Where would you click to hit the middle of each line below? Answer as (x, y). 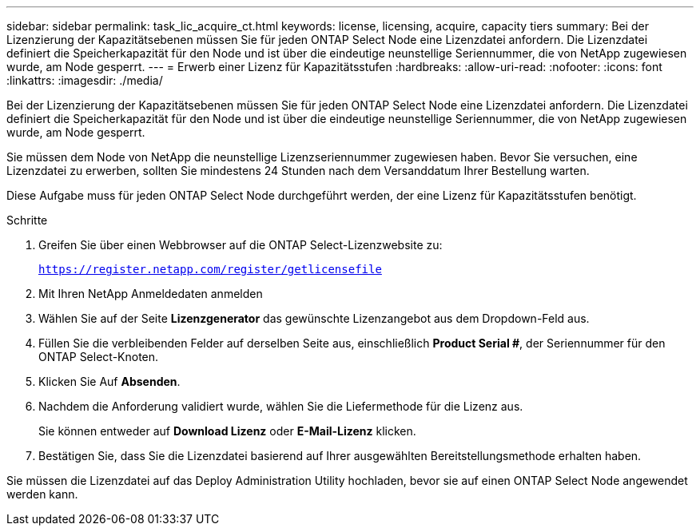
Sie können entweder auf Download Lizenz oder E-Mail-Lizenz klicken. (227, 431)
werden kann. (42, 494)
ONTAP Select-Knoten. (99, 357)
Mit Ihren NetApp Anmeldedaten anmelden (151, 294)
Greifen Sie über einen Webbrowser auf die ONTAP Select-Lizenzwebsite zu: (241, 245)
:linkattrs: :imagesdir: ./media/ (85, 80)
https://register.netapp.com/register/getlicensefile (210, 269)
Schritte (27, 220)
